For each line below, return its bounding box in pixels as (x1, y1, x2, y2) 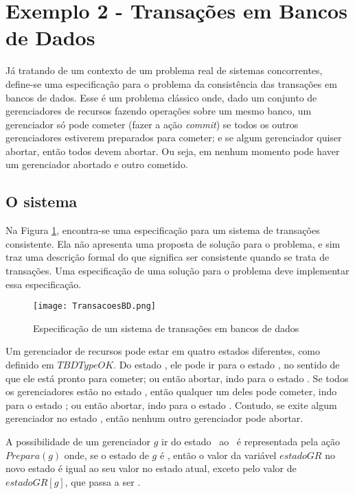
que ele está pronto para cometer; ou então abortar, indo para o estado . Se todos (5, 370, 349, 385)
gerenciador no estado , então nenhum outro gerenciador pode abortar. (5, 411, 304, 425)
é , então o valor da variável (159, 447, 277, 462)
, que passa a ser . (65, 474, 141, 489)
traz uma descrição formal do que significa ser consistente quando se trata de (5, 250, 330, 264)
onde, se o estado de (64, 447, 149, 462)
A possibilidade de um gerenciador (5, 434, 151, 449)
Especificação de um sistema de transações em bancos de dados (33, 320, 299, 335)
